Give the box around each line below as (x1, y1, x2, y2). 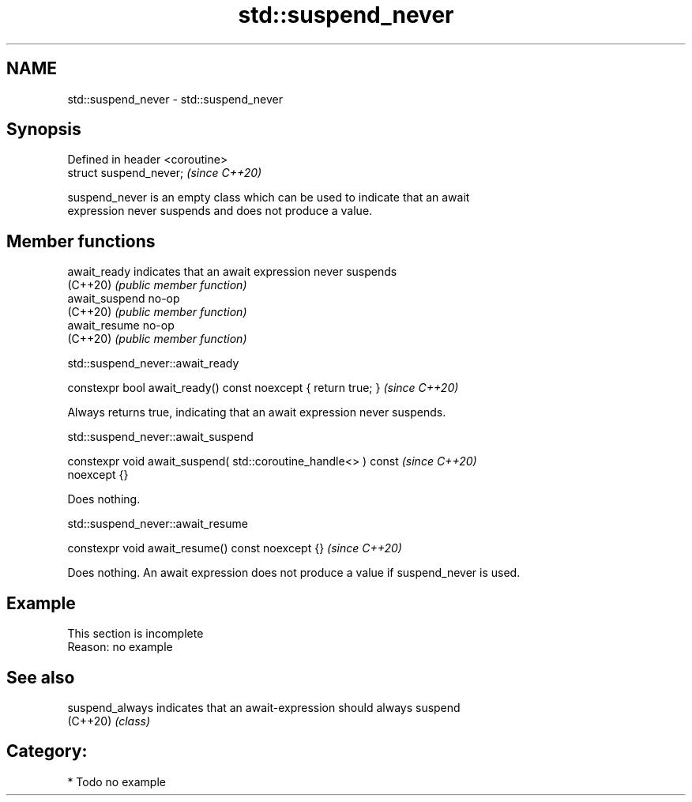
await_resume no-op (67, 318, 175, 333)
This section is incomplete (67, 627, 204, 641)
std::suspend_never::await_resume (67, 517, 248, 531)
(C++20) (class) (67, 714, 151, 728)
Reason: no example (67, 640, 173, 654)
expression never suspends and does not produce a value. (67, 204, 373, 218)
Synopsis (6, 119, 81, 140)
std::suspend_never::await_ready (67, 356, 239, 371)
